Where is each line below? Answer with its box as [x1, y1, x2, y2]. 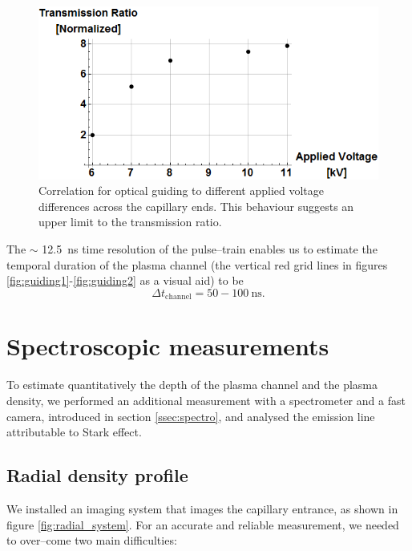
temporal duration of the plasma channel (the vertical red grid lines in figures [6, 256, 388, 273]
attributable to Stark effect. [6, 423, 142, 440]
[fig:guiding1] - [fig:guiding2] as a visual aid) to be [6, 272, 244, 289]
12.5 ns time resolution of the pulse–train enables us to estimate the [42, 241, 378, 257]
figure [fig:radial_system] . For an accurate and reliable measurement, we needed [6, 516, 399, 533]
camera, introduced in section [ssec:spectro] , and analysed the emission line [6, 407, 375, 424]
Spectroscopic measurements [6, 330, 329, 363]
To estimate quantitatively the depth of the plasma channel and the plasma [6, 376, 378, 393]
